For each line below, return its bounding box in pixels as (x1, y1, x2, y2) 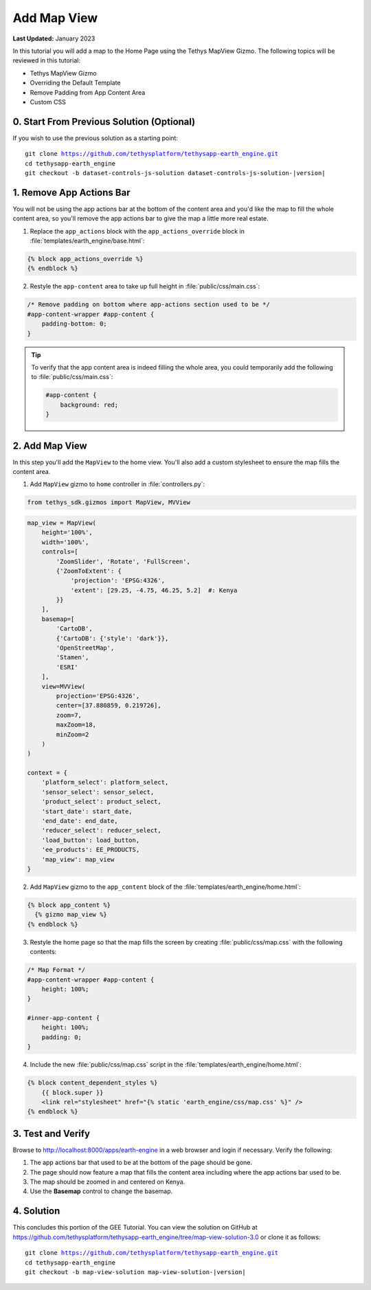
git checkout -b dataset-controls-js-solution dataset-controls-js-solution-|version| (25, 169, 326, 177)
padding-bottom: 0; (41, 320, 108, 328)
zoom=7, (56, 711, 82, 719)
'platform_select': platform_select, (41, 778, 169, 787)
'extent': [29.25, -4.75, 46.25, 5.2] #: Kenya (70, 586, 238, 594)
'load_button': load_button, (41, 836, 140, 844)
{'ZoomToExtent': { (56, 567, 122, 575)
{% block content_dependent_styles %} (27, 1079, 158, 1087)
